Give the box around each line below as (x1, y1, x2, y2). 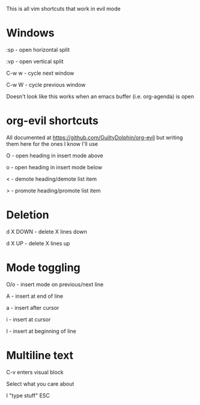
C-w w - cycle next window (6, 69, 74, 77)
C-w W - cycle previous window (6, 81, 86, 88)
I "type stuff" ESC (6, 392, 50, 399)
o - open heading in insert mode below (6, 163, 103, 171)
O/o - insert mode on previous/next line (6, 280, 104, 288)
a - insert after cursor (6, 304, 59, 311)
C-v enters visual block (6, 368, 64, 375)
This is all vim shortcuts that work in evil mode (6, 5, 121, 12)
